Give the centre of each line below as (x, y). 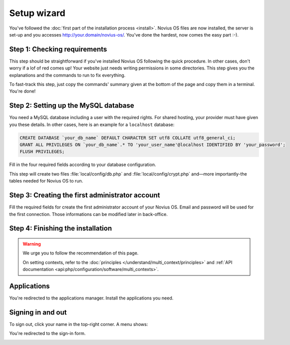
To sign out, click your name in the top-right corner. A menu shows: (79, 324)
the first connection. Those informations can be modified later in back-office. (89, 214)
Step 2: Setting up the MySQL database (72, 106)
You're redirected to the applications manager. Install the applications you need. (91, 298)
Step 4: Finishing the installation (61, 228)
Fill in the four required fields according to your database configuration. (83, 164)
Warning (32, 244)
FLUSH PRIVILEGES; (42, 152)
